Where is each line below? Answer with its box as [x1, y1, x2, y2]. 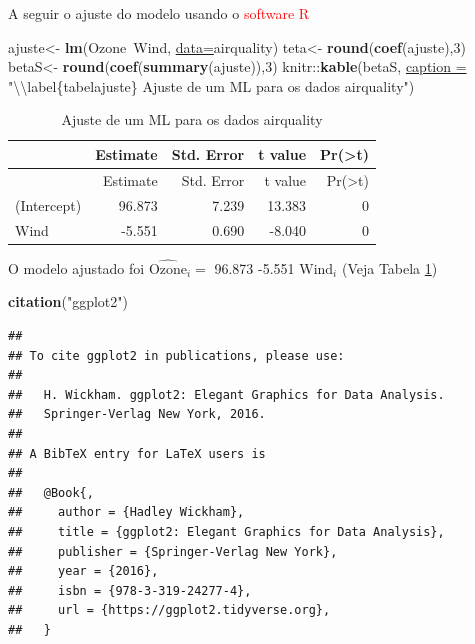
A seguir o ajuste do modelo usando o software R [8, 3, 310, 23]
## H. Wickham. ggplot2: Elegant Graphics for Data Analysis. [8, 387, 445, 402]
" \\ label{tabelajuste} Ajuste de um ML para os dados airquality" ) [8, 75, 415, 96]
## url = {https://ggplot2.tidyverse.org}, [8, 603, 331, 618]
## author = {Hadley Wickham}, [8, 505, 245, 520]
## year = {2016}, [8, 564, 159, 579]
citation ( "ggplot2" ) [8, 291, 128, 312]
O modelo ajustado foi [8, 257, 145, 278]
